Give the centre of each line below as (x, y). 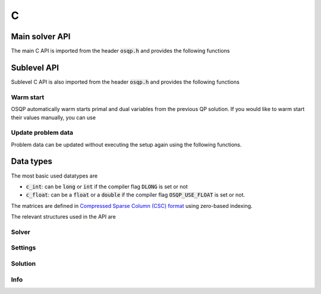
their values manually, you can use (53, 117)
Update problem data (42, 132)
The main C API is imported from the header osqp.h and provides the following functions (120, 51)
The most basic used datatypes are (54, 176)
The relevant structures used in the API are (63, 217)
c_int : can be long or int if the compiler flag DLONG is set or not (107, 186)
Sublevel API (35, 67)
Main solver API (41, 37)
